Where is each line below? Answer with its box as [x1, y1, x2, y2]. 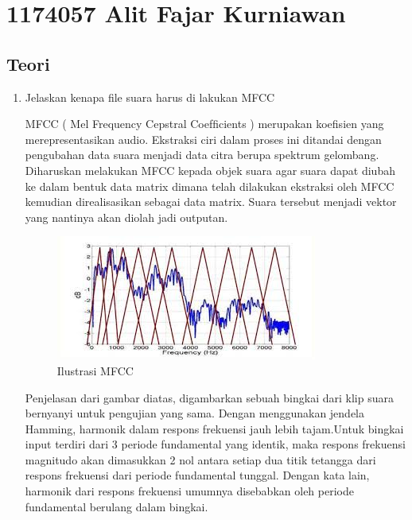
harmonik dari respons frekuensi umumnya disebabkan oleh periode [25, 483, 354, 499]
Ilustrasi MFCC [56, 362, 134, 378]
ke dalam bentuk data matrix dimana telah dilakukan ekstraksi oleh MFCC [25, 177, 395, 194]
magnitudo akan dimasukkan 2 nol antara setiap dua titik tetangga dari [25, 451, 376, 468]
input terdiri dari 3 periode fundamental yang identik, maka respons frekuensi [25, 436, 406, 452]
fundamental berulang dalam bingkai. [25, 498, 208, 514]
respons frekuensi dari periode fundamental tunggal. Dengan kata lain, [25, 467, 370, 483]
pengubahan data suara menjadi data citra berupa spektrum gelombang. [25, 146, 379, 163]
